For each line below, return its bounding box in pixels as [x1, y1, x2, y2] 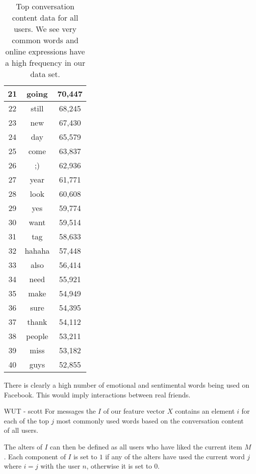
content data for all [12, 12, 78, 23]
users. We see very [14, 23, 77, 34]
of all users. [4, 425, 38, 435]
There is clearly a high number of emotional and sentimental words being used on [4, 380, 250, 390]
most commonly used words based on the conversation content [56, 415, 244, 425]
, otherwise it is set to [86, 461, 152, 471]
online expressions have [5, 46, 85, 57]
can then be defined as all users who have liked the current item [50, 441, 242, 451]
